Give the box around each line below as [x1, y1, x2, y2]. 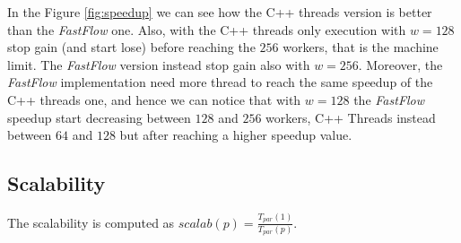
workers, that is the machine [283, 38, 439, 56]
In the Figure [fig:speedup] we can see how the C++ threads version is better [7, 3, 432, 21]
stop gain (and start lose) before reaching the [7, 38, 256, 56]
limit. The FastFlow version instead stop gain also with [7, 55, 310, 74]
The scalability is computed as [7, 213, 175, 231]
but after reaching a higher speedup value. [119, 126, 352, 144]
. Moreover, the [358, 55, 443, 74]
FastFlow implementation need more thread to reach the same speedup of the [7, 73, 433, 91]
